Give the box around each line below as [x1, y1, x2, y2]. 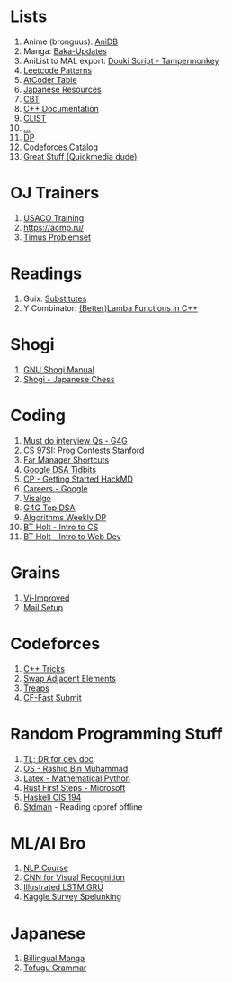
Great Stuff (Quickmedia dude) [22, 151, 138, 161]
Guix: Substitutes [22, 293, 87, 304]
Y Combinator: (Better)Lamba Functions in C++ [22, 302, 199, 313]
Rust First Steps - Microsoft [22, 782, 126, 793]
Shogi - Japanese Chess [22, 373, 115, 384]
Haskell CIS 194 [22, 792, 82, 803]
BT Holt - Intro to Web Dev [22, 530, 121, 542]
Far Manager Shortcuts [22, 454, 110, 465]
